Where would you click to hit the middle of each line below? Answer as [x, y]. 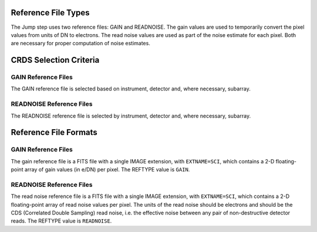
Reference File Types [50, 13]
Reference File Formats [54, 132]
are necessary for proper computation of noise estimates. [81, 43]
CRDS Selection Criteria [55, 60]
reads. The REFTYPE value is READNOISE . [61, 221]
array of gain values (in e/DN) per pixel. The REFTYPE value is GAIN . [107, 170]
